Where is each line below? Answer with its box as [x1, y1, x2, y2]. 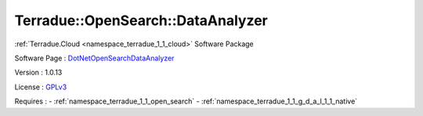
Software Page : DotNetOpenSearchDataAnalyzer [14, 53, 175, 63]
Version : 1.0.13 [14, 67, 63, 78]
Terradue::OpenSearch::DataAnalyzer [14, 12, 268, 29]
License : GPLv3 [14, 82, 67, 92]
